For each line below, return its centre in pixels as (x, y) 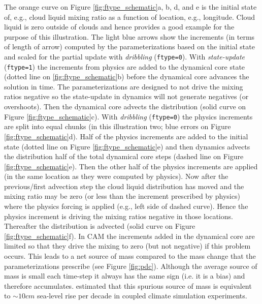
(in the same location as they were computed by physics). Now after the (116, 176)
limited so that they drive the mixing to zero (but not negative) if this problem (127, 246)
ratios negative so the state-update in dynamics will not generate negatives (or (126, 96)
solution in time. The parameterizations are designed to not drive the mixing (124, 86)
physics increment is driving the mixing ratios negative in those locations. (119, 216)
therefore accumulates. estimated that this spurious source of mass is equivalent (128, 285)
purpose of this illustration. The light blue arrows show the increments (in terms (129, 36)
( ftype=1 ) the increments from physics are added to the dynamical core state (125, 66)
